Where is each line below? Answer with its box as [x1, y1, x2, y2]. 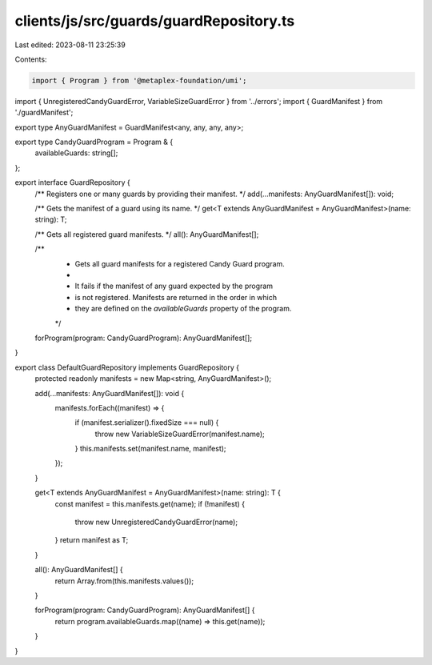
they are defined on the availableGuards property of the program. [74, 304, 292, 314]
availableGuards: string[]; [34, 148, 118, 158]
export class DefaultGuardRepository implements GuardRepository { [14, 363, 240, 372]
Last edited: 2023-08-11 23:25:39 [14, 40, 126, 50]
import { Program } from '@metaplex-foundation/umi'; [31, 76, 247, 85]
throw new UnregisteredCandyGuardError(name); [74, 517, 238, 527]
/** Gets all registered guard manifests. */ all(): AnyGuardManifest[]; [34, 229, 259, 239]
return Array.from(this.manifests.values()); [54, 576, 194, 586]
